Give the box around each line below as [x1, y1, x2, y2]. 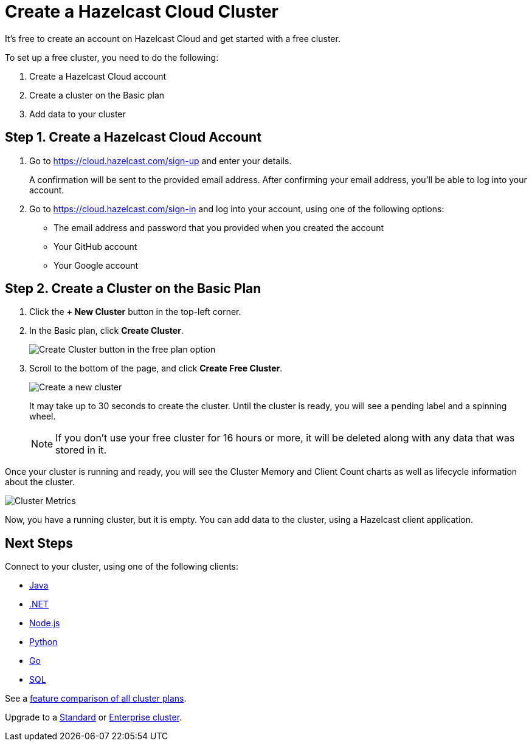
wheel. [29, 411, 56, 422]
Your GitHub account [54, 241, 137, 252]
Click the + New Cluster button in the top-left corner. [29, 306, 241, 317]
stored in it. [55, 444, 107, 457]
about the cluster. [5, 477, 75, 488]
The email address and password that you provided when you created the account [54, 222, 384, 233]
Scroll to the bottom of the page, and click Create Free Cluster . [29, 363, 283, 374]
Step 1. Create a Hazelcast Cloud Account [5, 130, 261, 145]
